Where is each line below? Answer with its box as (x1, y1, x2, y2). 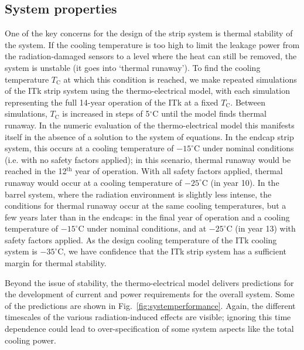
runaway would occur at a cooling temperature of (5, 176, 182, 188)
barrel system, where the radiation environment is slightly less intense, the (5, 188, 272, 200)
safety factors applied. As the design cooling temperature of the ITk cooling (5, 233, 277, 246)
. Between (230, 96, 266, 108)
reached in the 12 (5, 165, 67, 177)
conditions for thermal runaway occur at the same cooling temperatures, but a (5, 199, 286, 212)
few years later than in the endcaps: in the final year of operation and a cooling (5, 210, 290, 223)
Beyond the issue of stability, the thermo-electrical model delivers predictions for (5, 276, 294, 288)
